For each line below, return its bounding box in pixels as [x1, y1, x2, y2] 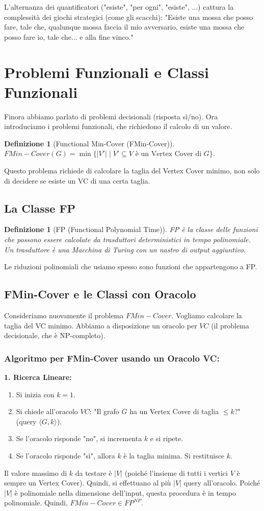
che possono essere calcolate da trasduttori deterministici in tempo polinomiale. [4, 234, 251, 245]
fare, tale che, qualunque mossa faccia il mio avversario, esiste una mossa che [4, 21, 245, 32]
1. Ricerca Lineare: [4, 372, 72, 382]
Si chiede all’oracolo [16, 406, 78, 417]
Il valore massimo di [4, 467, 67, 478]
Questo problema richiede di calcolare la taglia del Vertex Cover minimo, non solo [4, 165, 260, 176]
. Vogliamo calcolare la [171, 310, 242, 321]
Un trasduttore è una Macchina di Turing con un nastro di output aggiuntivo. [4, 244, 246, 254]
